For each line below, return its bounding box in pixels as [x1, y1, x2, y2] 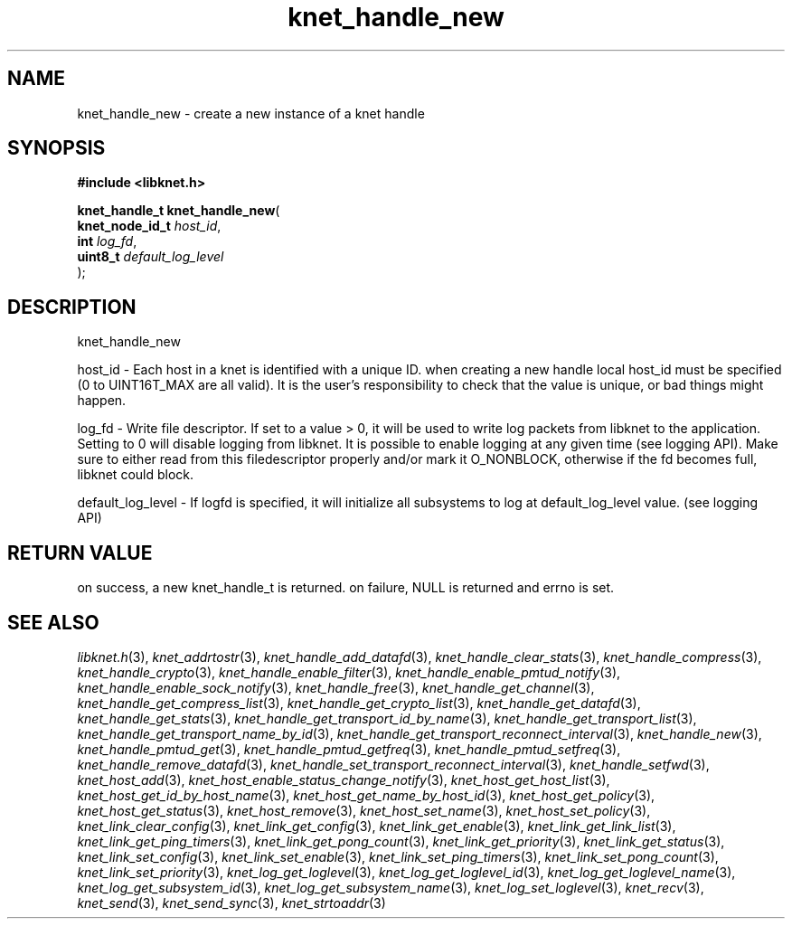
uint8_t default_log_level [77, 249, 224, 265]
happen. [77, 392, 127, 409]
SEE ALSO [7, 610, 99, 634]
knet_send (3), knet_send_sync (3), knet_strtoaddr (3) [77, 894, 386, 911]
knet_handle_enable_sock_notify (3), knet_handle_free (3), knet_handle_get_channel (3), [77, 679, 595, 695]
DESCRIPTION [7, 295, 137, 318]
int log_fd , [77, 233, 137, 250]
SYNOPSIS [7, 137, 106, 160]
